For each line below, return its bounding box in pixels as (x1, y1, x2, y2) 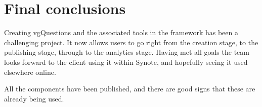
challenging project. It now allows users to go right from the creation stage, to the (4, 37, 258, 47)
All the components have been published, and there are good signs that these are (4, 83, 255, 94)
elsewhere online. (4, 66, 56, 77)
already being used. (4, 93, 64, 103)
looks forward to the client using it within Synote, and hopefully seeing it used (4, 56, 248, 67)
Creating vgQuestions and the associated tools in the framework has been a (4, 27, 238, 38)
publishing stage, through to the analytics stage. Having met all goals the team (4, 47, 249, 57)
